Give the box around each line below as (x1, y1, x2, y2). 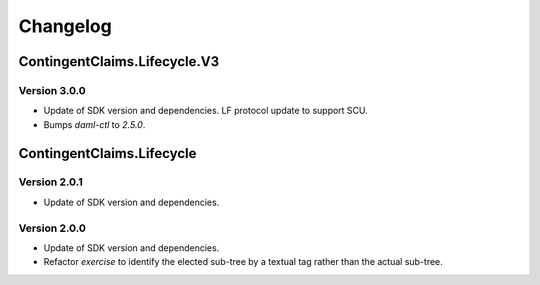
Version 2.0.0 (18, 221, 87, 235)
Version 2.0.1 (18, 175, 84, 189)
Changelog (18, 15, 112, 37)
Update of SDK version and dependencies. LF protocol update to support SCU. (43, 105, 369, 117)
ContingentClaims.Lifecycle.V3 (18, 53, 220, 70)
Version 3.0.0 (18, 83, 87, 97)
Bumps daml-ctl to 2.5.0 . (43, 118, 146, 130)
